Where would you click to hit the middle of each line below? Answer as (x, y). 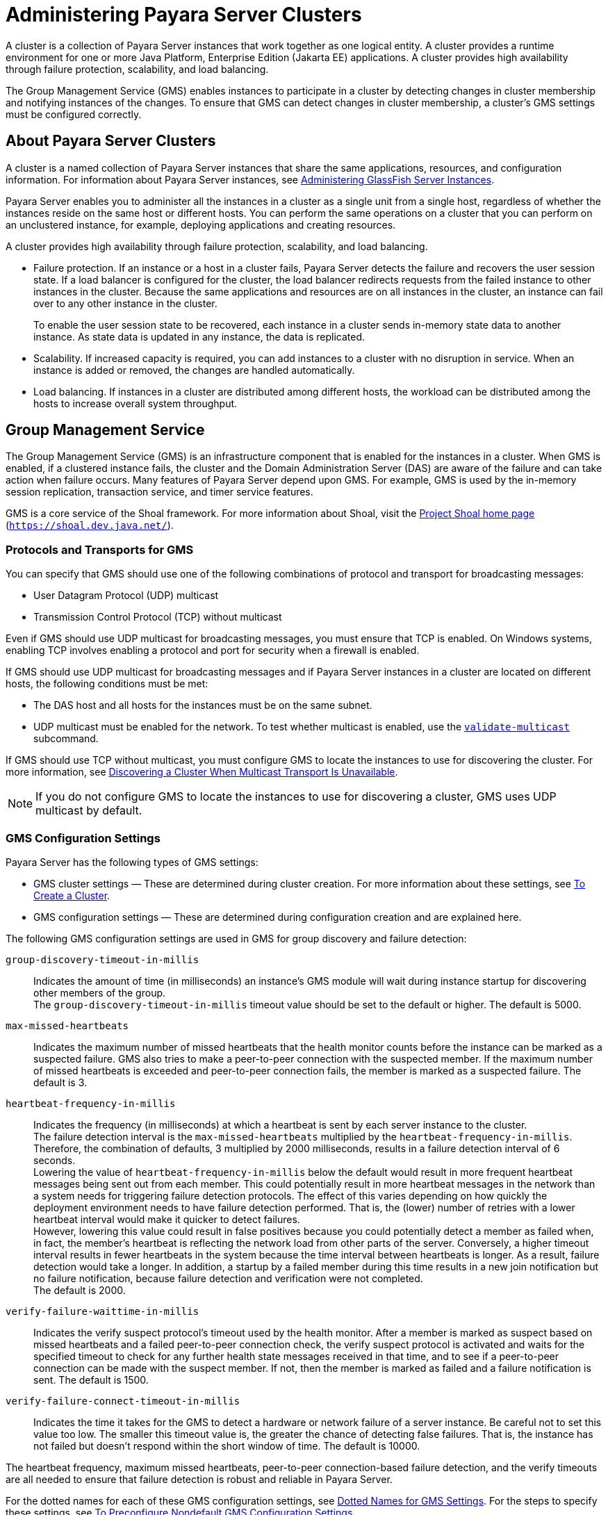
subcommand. (66, 739)
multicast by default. (89, 811)
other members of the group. (100, 992)
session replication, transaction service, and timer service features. (159, 492)
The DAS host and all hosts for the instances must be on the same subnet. (203, 705)
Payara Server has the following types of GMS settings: (132, 862)
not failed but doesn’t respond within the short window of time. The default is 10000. (227, 1446)
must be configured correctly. (74, 114)
